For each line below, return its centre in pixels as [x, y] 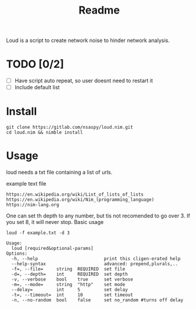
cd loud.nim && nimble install [45, 133]
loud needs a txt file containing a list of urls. [59, 173]
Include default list [37, 87]
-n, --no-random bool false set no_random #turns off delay [97, 300]
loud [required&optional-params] [53, 249]
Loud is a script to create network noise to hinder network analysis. [88, 40]
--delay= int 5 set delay [70, 290]
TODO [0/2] [35, 64]
